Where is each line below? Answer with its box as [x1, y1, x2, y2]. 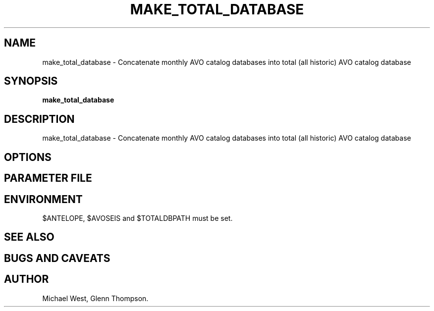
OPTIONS [4, 151, 52, 163]
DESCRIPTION [4, 112, 75, 125]
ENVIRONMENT [4, 193, 83, 206]
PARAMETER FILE [4, 172, 92, 185]
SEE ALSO [4, 231, 54, 244]
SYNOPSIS [4, 75, 58, 88]
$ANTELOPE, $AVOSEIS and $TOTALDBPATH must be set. [42, 213, 233, 222]
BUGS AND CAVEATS [4, 252, 110, 264]
